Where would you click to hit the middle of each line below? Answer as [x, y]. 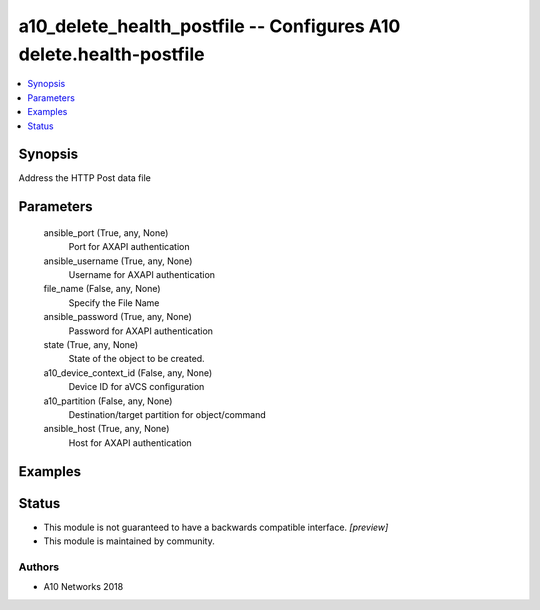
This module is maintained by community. [129, 541]
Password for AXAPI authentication [141, 331]
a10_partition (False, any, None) [108, 401]
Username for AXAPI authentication [141, 274]
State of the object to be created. [136, 359]
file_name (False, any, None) [102, 289]
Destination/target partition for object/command [167, 414]
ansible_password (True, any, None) [117, 317]
